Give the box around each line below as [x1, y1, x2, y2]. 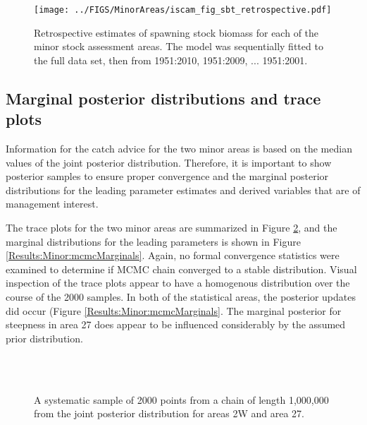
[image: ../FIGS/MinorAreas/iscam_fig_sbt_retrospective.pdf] [34, 5, 332, 15]
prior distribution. [6, 330, 83, 345]
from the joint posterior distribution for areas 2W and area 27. [34, 406, 304, 421]
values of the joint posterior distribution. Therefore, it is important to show [6, 155, 332, 169]
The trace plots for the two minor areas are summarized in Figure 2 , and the [6, 220, 337, 234]
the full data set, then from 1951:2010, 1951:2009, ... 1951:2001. [34, 52, 308, 67]
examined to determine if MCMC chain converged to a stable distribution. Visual [6, 261, 357, 276]
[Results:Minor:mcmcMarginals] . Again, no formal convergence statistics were [6, 248, 340, 263]
